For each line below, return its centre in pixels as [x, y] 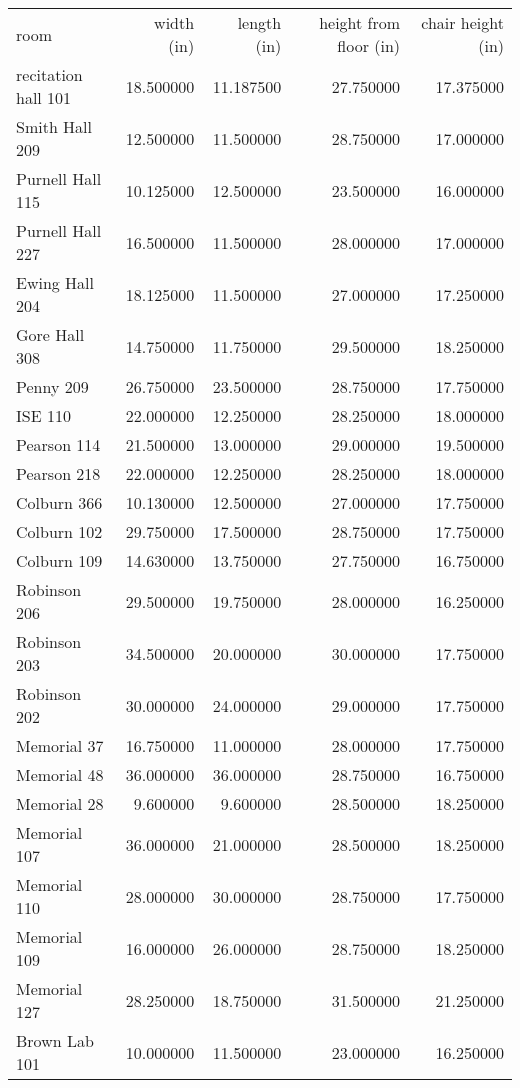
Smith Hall [54, 126]
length [259, 22]
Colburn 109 [59, 560]
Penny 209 [52, 386]
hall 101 [44, 97]
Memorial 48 [60, 774]
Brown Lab [55, 1040]
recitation [49, 74]
